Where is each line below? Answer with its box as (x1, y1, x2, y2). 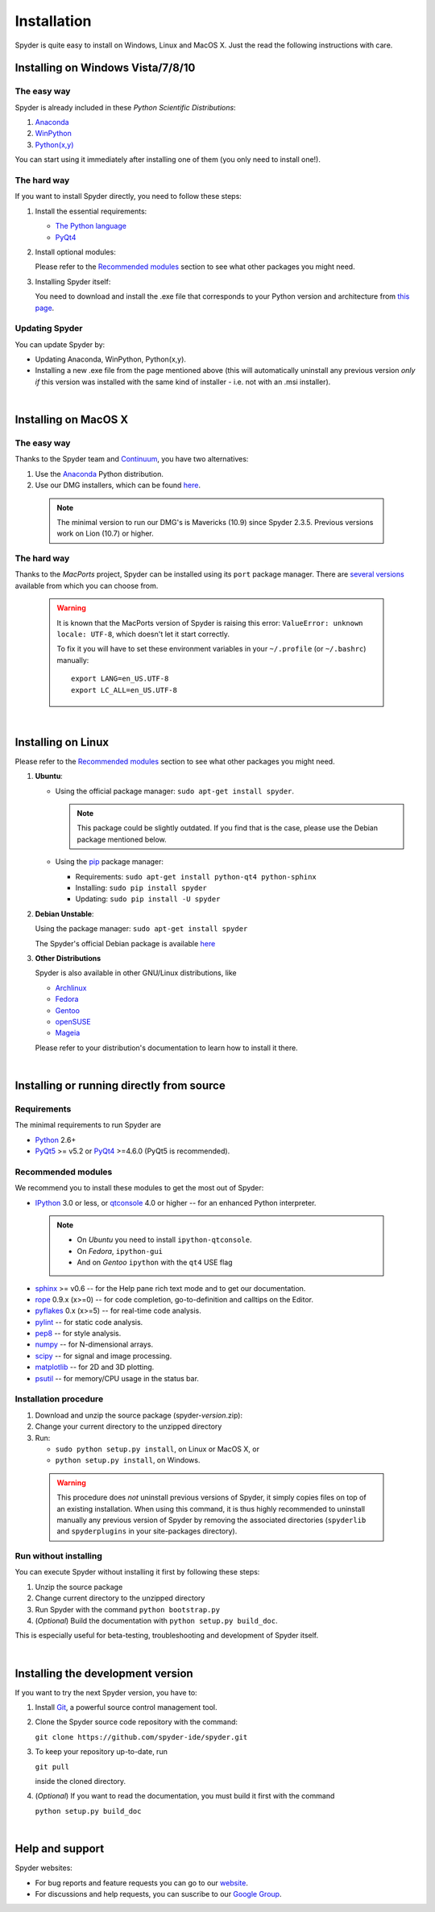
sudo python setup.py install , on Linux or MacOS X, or (55, 1444, 259, 1454)
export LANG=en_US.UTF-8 (71, 674, 169, 684)
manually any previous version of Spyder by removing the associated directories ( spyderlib (56, 1515, 367, 1525)
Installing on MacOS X (14, 413, 129, 427)
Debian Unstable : (35, 908, 94, 918)
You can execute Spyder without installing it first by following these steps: (14, 1567, 260, 1577)
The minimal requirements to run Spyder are (14, 1120, 161, 1130)
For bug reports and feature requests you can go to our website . (35, 1877, 249, 1888)
